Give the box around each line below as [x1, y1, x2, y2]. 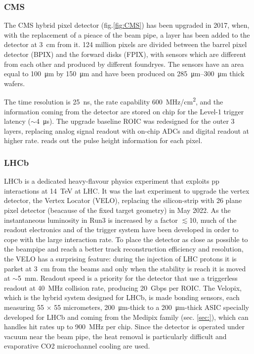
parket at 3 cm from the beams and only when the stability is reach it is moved [4, 263, 246, 273]
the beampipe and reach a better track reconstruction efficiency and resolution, [4, 244, 244, 254]
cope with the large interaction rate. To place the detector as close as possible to [4, 234, 248, 244]
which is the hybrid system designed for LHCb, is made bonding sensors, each [4, 292, 240, 303]
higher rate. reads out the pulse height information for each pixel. [4, 135, 203, 146]
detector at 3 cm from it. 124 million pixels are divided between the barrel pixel [4, 39, 247, 50]
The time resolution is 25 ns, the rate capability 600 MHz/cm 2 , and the [4, 95, 223, 107]
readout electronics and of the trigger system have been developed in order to [4, 224, 239, 235]
